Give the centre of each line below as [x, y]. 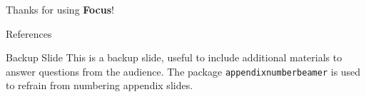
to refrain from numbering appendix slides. [100, 85]
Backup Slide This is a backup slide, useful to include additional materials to [174, 57]
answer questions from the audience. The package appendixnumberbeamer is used [183, 71]
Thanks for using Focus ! [60, 9]
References [29, 33]
